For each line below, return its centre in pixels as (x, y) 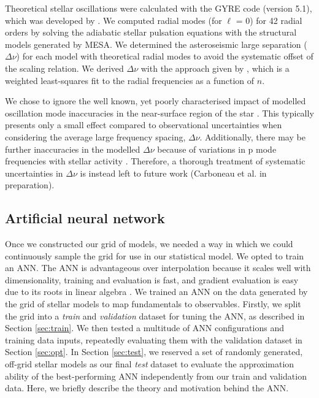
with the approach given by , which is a (215, 68)
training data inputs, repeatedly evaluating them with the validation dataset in (154, 339)
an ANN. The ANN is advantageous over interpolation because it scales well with (158, 268)
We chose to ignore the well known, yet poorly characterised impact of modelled (156, 101)
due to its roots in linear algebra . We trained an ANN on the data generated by (156, 292)
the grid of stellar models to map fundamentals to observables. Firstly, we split (153, 304)
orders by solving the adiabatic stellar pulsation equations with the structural (151, 32)
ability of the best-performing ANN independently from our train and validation (156, 376)
